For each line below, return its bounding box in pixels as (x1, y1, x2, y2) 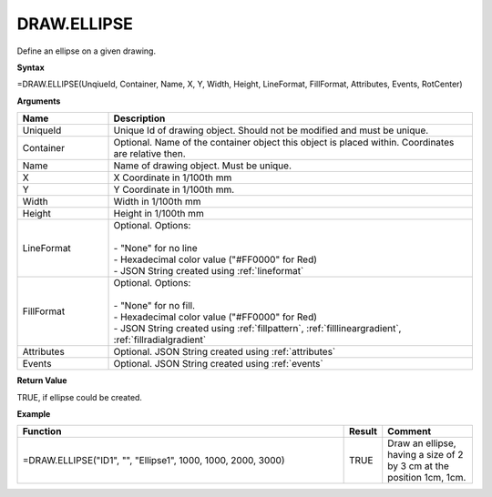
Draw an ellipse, (387, 437, 456, 450)
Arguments (16, 96, 61, 106)
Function (22, 425, 62, 438)
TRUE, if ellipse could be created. (16, 391, 143, 402)
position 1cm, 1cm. (387, 472, 466, 484)
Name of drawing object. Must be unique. (113, 159, 292, 172)
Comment (387, 425, 432, 438)
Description (113, 112, 166, 125)
